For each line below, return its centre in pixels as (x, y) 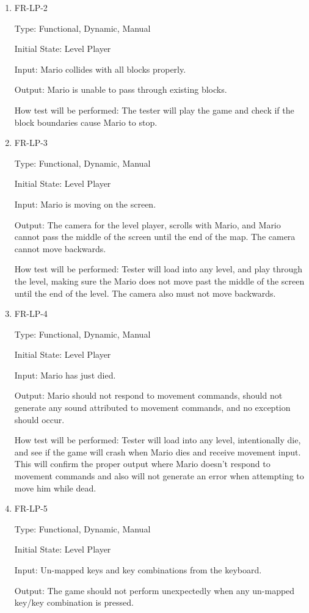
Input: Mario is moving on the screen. (85, 204)
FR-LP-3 (31, 143)
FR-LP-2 (31, 7)
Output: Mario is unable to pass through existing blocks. (121, 89)
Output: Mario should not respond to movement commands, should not (148, 395)
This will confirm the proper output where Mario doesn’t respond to (142, 464)
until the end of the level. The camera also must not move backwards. (145, 293)
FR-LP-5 (31, 508)
